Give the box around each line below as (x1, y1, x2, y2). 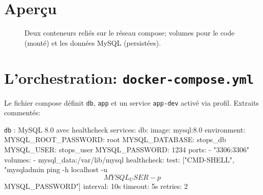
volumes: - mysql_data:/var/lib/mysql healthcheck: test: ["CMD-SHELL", (4, 154, 235, 165)
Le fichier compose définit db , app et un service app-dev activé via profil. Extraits (4, 97, 259, 108)
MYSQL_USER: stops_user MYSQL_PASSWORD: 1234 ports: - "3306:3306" (4, 144, 250, 155)
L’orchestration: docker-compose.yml (4, 67, 254, 88)
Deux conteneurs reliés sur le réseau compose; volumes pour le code (24, 27, 235, 38)
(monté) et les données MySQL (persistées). (24, 37, 161, 48)
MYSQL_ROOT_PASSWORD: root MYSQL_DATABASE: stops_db (4, 134, 226, 145)
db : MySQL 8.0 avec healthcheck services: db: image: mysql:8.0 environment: (4, 124, 246, 135)
